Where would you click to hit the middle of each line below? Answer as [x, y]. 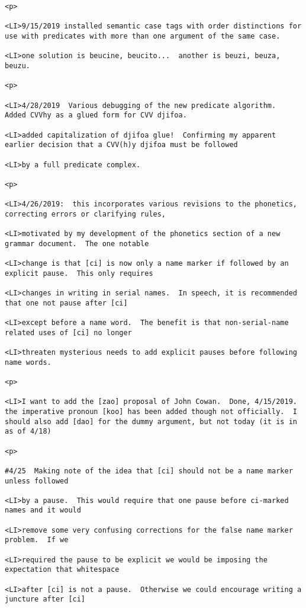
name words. [28, 362]
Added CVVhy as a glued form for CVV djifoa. [96, 115]
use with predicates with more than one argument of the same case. [143, 36]
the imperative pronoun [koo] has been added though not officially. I [151, 411]
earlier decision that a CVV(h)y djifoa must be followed [121, 145]
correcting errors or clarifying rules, [86, 214]
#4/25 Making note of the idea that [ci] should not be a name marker [149, 471]
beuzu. [17, 66]
